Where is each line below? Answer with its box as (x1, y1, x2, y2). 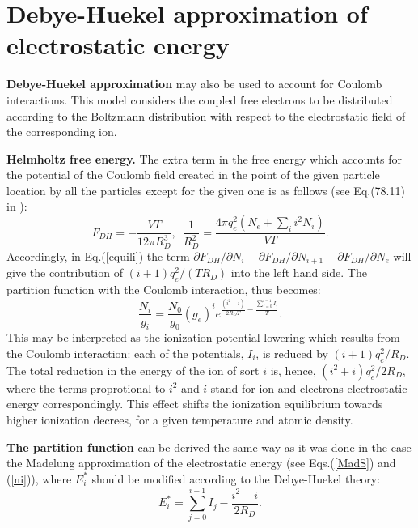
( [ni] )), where (6, 470, 72, 487)
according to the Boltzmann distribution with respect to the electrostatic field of (6, 107, 406, 124)
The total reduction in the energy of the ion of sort (6, 361, 260, 378)
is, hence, (270, 361, 316, 378)
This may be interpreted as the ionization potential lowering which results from (6, 329, 400, 346)
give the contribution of (6, 264, 123, 281)
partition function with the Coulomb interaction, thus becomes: (6, 281, 321, 298)
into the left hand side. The (230, 264, 367, 281)
